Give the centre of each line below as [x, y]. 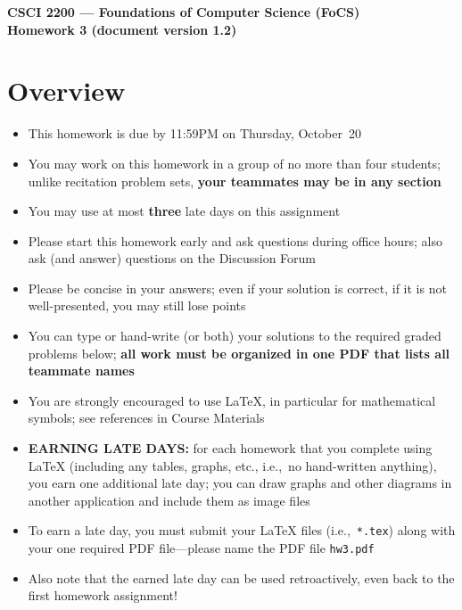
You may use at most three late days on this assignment [184, 211]
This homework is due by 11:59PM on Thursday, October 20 [194, 133]
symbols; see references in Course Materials [146, 418]
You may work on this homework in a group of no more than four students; [234, 163]
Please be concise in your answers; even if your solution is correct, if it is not [237, 288]
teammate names [81, 371]
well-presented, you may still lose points [137, 305]
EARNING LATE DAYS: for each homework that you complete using [230, 448]
